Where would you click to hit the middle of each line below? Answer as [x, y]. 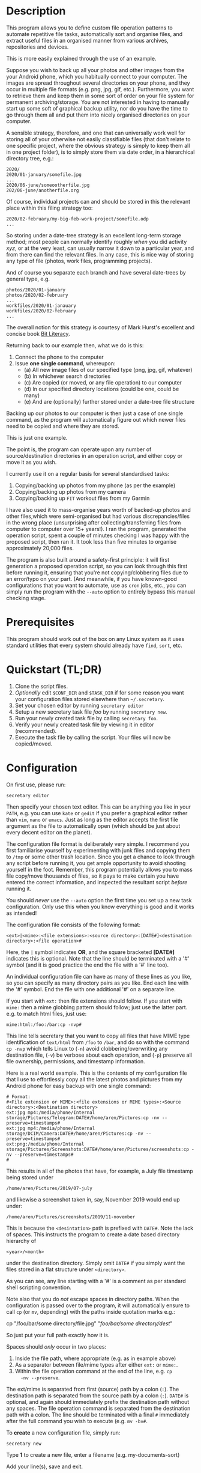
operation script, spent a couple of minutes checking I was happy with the [98, 535]
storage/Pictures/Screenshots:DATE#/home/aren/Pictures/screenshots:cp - [100, 1149]
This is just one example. [37, 437]
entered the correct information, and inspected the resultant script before [97, 882]
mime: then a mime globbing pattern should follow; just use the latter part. [97, 1007]
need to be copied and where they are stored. [63, 426]
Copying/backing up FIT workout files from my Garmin [82, 498]
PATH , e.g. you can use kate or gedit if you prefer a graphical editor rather [97, 813]
